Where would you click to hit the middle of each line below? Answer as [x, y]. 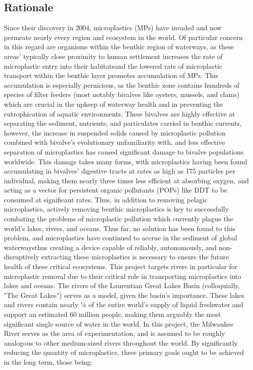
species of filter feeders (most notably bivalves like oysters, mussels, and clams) [122, 94]
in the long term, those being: [48, 361]
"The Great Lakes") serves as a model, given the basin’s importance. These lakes [124, 295]
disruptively [22, 257]
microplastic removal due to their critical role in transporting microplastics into [123, 276]
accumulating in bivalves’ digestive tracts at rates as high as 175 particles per [120, 171]
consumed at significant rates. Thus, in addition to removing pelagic [106, 199]
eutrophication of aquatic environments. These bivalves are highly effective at [119, 113]
